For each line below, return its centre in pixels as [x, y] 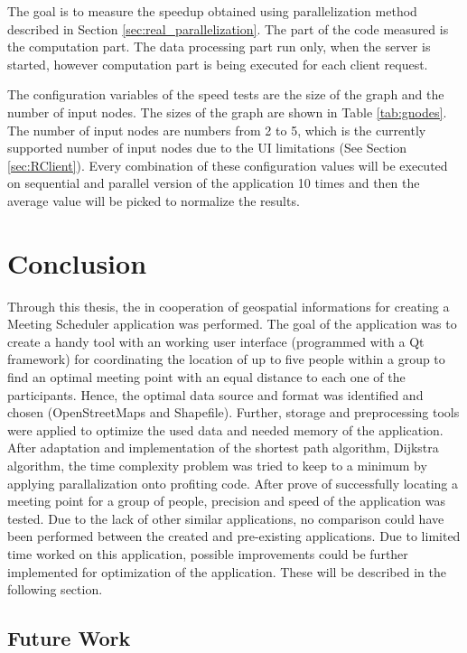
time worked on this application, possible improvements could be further [208, 553]
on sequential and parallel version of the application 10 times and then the [214, 183]
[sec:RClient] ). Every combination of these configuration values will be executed [228, 165]
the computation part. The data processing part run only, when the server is [219, 47]
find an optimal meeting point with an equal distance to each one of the [206, 377]
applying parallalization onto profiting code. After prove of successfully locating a [233, 483]
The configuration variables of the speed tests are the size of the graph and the [226, 94]
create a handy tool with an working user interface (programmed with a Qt [216, 341]
